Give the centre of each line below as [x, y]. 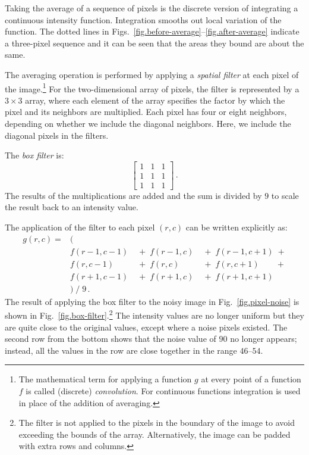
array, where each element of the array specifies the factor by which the [155, 100]
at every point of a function [251, 379]
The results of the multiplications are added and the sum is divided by [133, 195]
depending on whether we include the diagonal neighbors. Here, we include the [148, 123]
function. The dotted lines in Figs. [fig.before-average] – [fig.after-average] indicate [152, 31]
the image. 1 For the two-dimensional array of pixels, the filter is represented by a [152, 88]
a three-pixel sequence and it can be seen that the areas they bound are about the [154, 43]
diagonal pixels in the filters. [57, 135]
